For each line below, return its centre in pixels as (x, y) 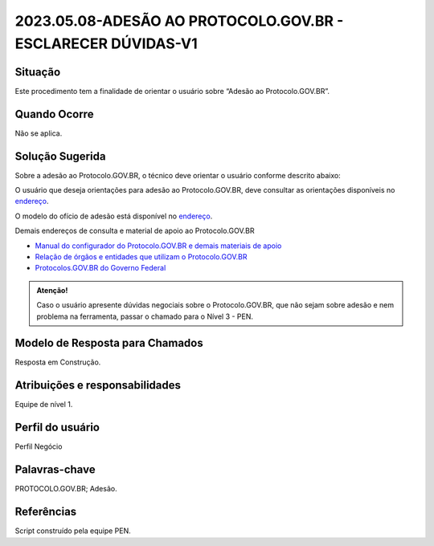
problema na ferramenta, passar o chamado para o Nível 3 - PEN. (145, 316)
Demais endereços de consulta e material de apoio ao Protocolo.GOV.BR (135, 231)
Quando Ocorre (54, 114)
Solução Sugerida (60, 156)
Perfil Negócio (39, 446)
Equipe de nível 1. (44, 405)
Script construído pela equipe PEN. (73, 531)
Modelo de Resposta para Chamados (109, 343)
